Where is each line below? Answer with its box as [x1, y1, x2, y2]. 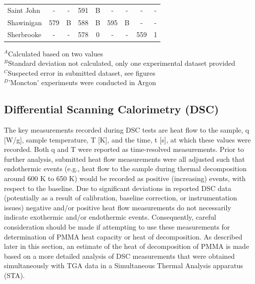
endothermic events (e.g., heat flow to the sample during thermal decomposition [4, 163, 247, 174]
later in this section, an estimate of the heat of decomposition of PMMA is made [4, 241, 249, 251]
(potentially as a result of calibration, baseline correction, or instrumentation [4, 192, 237, 203]
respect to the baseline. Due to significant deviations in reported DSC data [4, 183, 231, 193]
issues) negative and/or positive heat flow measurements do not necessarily [4, 202, 231, 212]
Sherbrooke [7, 29, 42, 40]
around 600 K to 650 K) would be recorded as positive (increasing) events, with [4, 173, 246, 184]
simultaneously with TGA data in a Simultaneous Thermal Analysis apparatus [4, 260, 243, 271]
